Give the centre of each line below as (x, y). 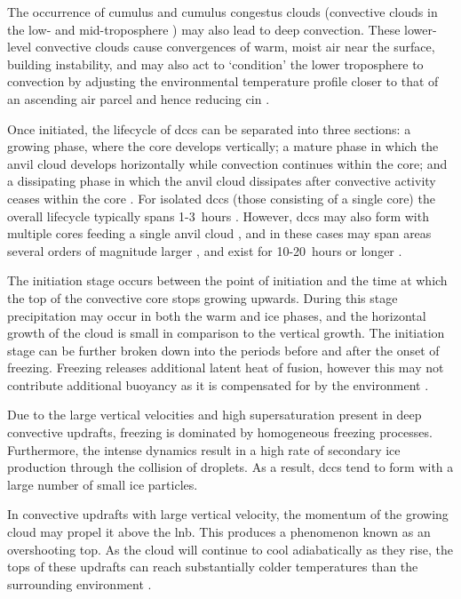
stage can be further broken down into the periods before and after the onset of (223, 350)
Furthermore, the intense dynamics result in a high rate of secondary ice (204, 449)
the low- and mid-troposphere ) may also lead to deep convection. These (204, 29)
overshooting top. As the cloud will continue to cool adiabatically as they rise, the (230, 549)
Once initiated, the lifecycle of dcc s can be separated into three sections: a (209, 128)
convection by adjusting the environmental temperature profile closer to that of (223, 81)
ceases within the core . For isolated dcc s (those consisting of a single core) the (221, 198)
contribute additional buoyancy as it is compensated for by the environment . (218, 384)
